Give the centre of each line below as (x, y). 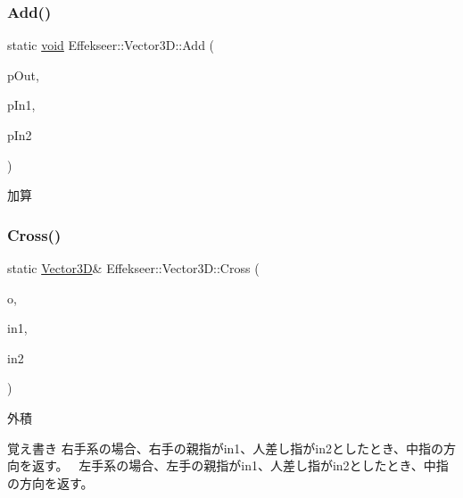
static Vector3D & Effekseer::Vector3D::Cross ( (133, 268)
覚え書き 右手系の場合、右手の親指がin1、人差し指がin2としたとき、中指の (226, 448)
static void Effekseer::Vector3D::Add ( (111, 45)
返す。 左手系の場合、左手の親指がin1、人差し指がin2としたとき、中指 (240, 465)
